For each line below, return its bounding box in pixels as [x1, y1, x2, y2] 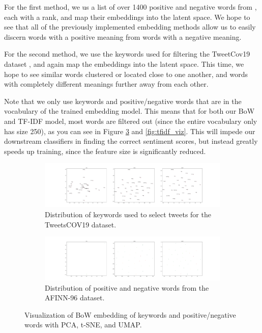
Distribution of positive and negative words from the [45, 282, 209, 293]
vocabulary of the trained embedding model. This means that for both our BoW [4, 106, 255, 116]
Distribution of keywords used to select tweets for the [45, 209, 211, 219]
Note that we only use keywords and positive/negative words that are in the [4, 95, 242, 106]
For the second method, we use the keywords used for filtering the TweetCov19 [4, 48, 250, 59]
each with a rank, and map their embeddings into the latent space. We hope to [4, 11, 250, 22]
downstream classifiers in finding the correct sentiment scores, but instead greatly [4, 136, 258, 146]
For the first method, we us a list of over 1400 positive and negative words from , [4, 2, 257, 12]
